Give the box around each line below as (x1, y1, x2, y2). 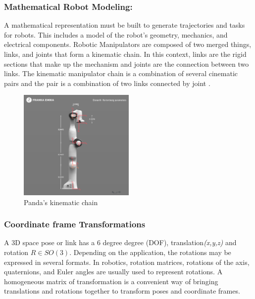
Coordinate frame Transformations (4, 218, 146, 230)
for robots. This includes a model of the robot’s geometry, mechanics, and (4, 29, 228, 40)
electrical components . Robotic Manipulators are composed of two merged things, (4, 39, 252, 49)
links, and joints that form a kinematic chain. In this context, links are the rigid (4, 49, 247, 59)
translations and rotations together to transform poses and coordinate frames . (4, 286, 240, 296)
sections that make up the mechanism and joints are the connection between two (4, 58, 249, 69)
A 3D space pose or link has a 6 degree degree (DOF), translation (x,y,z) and (4, 237, 237, 248)
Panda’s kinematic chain (24, 197, 98, 207)
